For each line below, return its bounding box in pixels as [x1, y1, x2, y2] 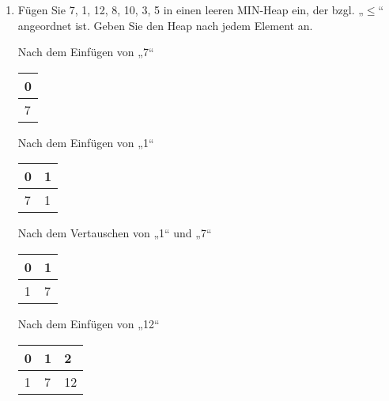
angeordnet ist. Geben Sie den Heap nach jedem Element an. [17, 17, 313, 33]
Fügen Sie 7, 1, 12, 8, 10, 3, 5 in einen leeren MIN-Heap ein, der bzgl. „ [17, 2, 364, 17]
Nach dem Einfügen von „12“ [17, 315, 160, 331]
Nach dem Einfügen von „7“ [17, 44, 154, 60]
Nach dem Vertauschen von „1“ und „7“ [17, 225, 212, 241]
